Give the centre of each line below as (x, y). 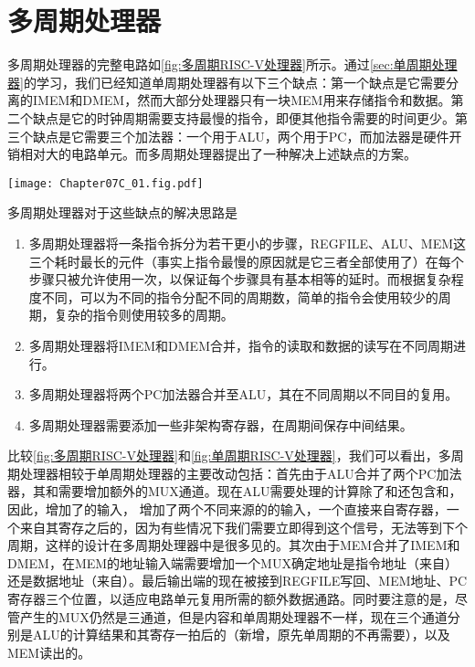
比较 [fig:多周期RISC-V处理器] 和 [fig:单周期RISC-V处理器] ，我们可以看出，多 (229, 455)
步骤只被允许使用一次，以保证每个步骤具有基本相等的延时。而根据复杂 (240, 279)
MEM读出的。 (49, 652)
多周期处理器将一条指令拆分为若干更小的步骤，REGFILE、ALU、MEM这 (248, 243)
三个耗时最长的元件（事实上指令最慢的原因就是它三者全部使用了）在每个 (246, 261)
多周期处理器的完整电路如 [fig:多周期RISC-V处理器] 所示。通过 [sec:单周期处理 (232, 64)
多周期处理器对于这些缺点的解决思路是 (122, 212)
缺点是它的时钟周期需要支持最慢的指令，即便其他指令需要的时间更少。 (243, 117)
